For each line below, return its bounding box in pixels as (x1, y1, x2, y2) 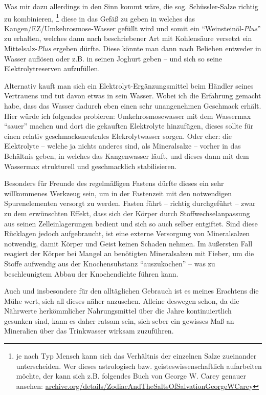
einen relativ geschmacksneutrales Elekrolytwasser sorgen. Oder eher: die (4, 130, 232, 141)
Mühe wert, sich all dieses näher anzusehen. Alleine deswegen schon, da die (4, 295, 239, 306)
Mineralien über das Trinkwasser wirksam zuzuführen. (4, 325, 174, 336)
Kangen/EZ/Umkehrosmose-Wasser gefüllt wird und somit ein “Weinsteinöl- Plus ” (4, 23, 261, 33)
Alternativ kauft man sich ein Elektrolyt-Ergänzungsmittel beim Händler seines (4, 80, 254, 91)
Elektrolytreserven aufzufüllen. (4, 63, 100, 74)
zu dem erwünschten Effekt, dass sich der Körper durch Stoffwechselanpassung (4, 207, 250, 218)
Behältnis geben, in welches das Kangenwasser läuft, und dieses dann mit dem (4, 150, 249, 161)
